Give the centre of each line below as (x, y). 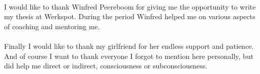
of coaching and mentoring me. (52, 26)
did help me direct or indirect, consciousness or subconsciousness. (106, 66)
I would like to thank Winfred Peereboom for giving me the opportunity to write (130, 6)
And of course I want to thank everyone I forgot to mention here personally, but (129, 56)
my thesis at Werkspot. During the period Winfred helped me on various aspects (130, 16)
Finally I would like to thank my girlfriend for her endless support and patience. (129, 46)
